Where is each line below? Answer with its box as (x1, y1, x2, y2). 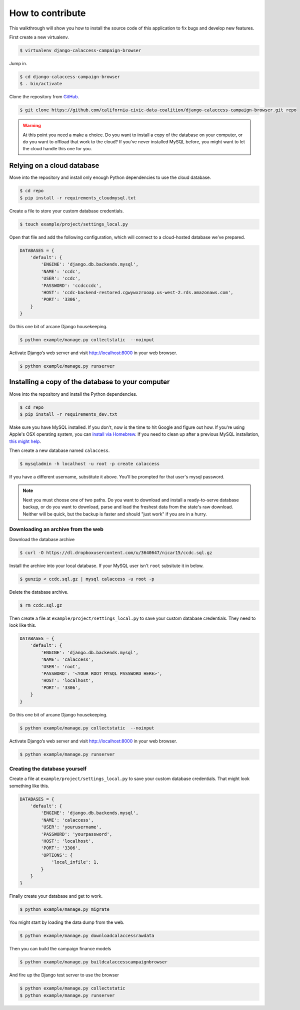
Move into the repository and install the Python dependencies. (9, 391, 137, 397)
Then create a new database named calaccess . (9, 447, 110, 453)
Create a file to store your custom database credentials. (9, 208, 124, 214)
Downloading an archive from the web (9, 526, 103, 533)
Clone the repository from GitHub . (9, 94, 79, 100)
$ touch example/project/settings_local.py (19, 221, 128, 227)
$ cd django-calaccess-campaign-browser (19, 74, 120, 80)
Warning (22, 123, 41, 129)
